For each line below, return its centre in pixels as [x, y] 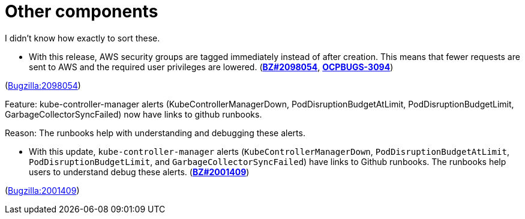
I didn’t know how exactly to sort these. [82, 38]
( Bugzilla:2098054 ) [43, 85]
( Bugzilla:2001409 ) [42, 190]
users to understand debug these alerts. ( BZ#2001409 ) [139, 172]
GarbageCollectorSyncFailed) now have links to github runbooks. [133, 114]
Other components [82, 11]
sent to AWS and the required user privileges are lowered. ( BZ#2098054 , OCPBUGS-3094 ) [211, 67]
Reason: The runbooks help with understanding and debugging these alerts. [155, 133]
